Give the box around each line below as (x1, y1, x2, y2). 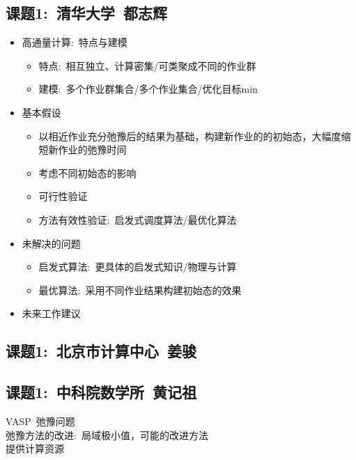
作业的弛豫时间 (58, 142, 127, 157)
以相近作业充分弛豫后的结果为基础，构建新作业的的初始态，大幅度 (38, 128, 341, 143)
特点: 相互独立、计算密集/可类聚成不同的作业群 (38, 58, 256, 72)
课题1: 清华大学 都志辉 (6, 2, 167, 24)
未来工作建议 (22, 306, 81, 321)
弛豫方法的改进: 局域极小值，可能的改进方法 (6, 427, 208, 442)
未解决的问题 (22, 236, 81, 250)
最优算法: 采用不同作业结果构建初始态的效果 (38, 282, 242, 297)
